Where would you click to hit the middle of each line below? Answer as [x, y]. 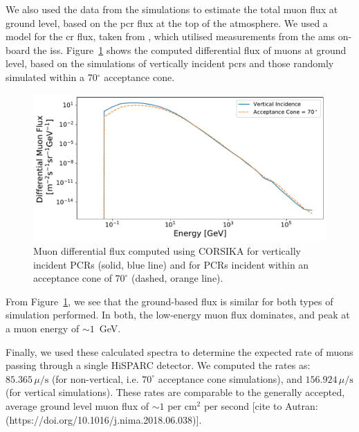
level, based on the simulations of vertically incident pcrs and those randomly [170, 63]
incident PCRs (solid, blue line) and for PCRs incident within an [171, 264]
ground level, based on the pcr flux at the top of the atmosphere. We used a [167, 22]
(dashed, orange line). [177, 278]
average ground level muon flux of [77, 405]
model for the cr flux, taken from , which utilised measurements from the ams [171, 36]
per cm [182, 405]
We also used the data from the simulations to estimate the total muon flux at [172, 9]
